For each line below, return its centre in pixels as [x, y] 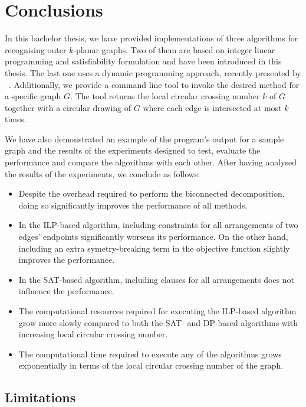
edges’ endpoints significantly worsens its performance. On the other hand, [153, 237]
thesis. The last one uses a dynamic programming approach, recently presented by [153, 72]
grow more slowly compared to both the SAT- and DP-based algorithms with [158, 322]
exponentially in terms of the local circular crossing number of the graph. [151, 365]
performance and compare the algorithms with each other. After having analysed [151, 162]
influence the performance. [66, 291]
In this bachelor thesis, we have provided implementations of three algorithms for [152, 38]
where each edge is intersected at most [212, 107]
